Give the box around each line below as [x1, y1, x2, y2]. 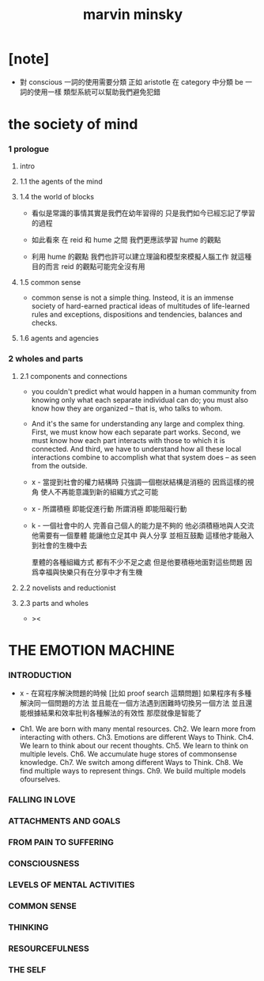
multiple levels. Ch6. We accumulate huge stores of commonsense [19, 749, 237, 759]
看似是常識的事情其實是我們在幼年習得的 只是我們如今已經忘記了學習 [31, 208, 255, 218]
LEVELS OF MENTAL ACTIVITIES [8, 879, 135, 890]
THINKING [8, 922, 49, 933]
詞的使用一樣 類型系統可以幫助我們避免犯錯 [19, 87, 160, 97]
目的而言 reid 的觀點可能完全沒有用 [31, 262, 145, 271]
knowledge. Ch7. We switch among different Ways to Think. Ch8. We [19, 758, 243, 767]
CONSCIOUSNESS [8, 858, 80, 869]
